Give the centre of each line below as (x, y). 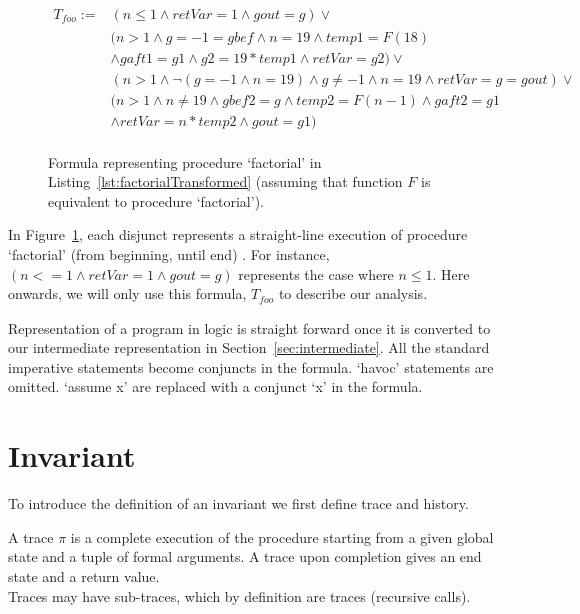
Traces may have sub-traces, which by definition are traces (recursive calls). (239, 595)
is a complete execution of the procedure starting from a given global (282, 536)
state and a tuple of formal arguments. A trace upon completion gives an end (245, 556)
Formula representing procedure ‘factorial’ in (185, 161)
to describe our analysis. (353, 293)
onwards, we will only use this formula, (127, 293)
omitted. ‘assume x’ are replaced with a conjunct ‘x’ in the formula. (215, 386)
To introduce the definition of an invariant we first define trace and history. (238, 503)
